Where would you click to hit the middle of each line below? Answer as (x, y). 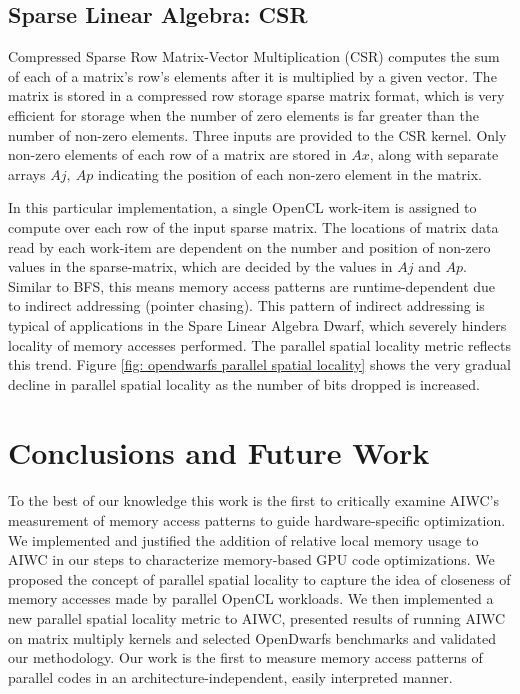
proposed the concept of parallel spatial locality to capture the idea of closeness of (259, 578)
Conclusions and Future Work (219, 452)
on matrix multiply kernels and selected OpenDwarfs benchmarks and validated (252, 637)
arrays (27, 173)
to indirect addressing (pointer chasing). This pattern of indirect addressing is (246, 305)
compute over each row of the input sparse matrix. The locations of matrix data (253, 226)
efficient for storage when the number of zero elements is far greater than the (244, 114)
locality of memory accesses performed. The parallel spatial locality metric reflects (260, 344)
